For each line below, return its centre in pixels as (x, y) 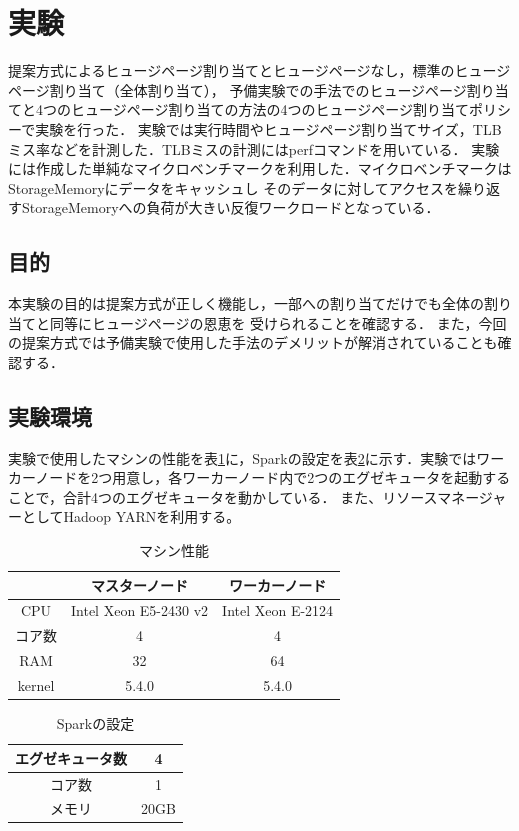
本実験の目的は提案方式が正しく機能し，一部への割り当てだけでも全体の (246, 303)
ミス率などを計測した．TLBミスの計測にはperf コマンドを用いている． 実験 (254, 148)
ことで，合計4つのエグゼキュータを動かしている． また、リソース (223, 496)
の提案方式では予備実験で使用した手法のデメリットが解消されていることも (253, 342)
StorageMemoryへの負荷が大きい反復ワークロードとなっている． (230, 207)
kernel (36, 685)
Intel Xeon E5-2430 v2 (140, 610)
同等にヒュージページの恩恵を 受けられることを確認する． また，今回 (278, 322)
